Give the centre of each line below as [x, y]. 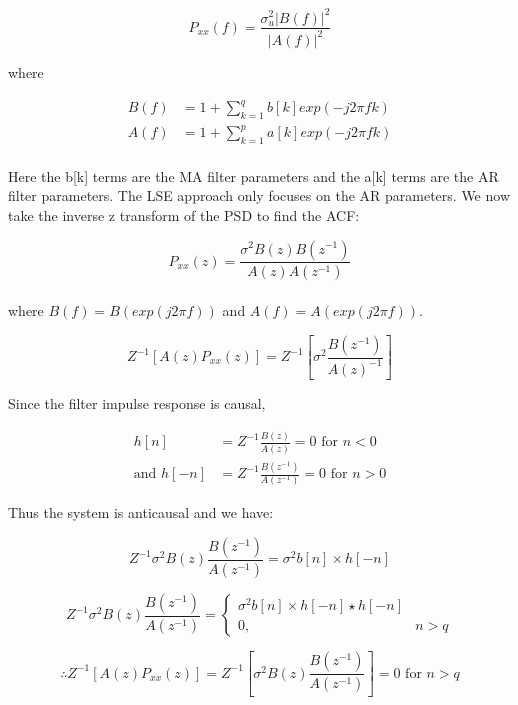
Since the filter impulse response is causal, [137, 403]
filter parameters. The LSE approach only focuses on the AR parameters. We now [259, 195]
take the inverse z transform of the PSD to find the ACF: [184, 214]
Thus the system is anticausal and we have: [141, 512]
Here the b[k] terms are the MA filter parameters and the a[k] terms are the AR [253, 175]
